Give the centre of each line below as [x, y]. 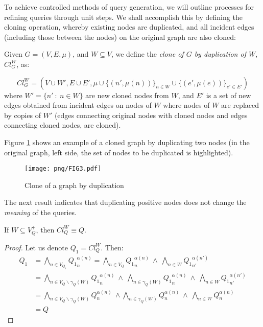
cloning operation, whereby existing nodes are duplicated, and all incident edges [129, 27]
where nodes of [186, 105]
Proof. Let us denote [36, 247]
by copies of [23, 115]
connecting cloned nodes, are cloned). [63, 125]
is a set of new [229, 95]
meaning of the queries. [40, 212]
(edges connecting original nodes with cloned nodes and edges [151, 115]
